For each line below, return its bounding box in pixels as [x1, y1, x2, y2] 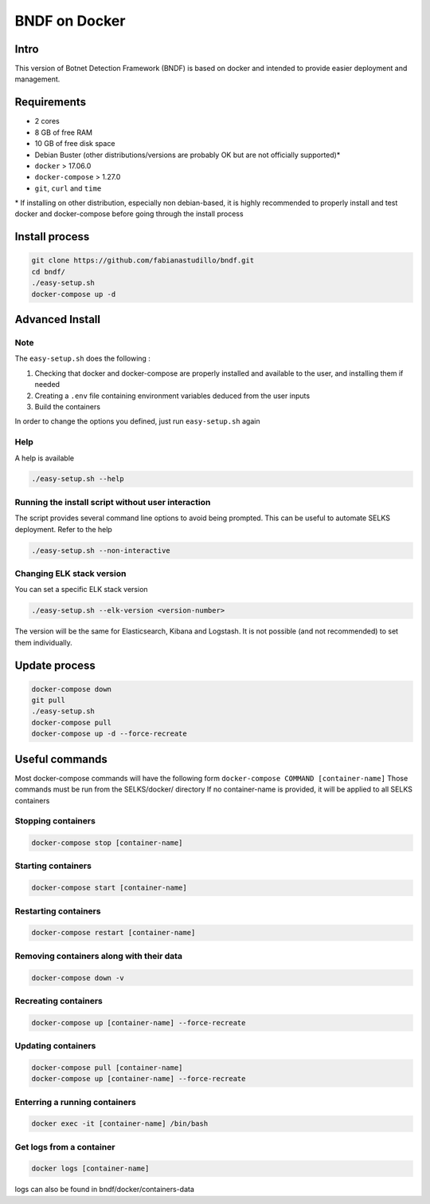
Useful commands [14, 752, 107, 766]
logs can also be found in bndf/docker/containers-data [14, 1185, 195, 1194]
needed [34, 380, 60, 389]
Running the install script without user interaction [14, 496, 211, 507]
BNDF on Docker [14, 12, 126, 30]
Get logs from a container [14, 1141, 115, 1152]
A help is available [14, 453, 75, 463]
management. [14, 74, 61, 84]
